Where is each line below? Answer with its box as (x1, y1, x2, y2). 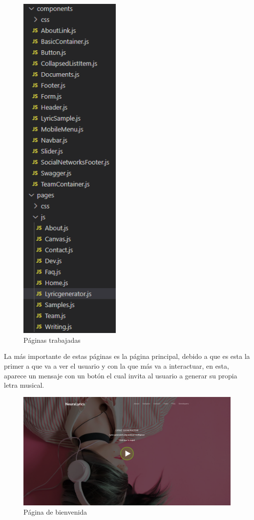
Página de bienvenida (23, 507, 87, 517)
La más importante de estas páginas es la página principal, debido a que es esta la (4, 351, 250, 361)
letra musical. (4, 380, 44, 390)
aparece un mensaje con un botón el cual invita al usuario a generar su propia (4, 370, 237, 380)
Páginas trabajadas (23, 334, 81, 345)
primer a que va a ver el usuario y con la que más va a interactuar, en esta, (4, 360, 229, 371)
